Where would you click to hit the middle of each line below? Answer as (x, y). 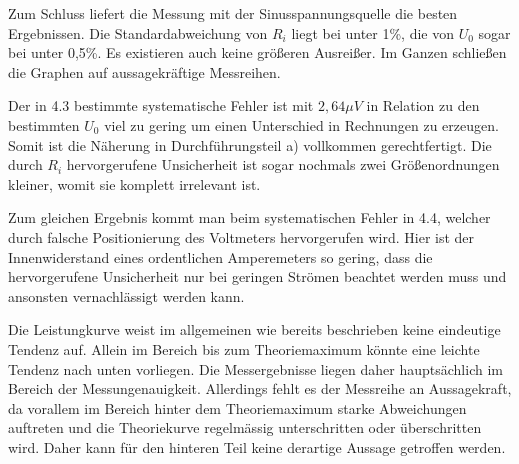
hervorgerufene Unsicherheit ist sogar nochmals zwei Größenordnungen (283, 164)
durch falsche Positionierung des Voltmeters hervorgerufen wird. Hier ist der (241, 236)
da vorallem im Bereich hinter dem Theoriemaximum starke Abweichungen (237, 407)
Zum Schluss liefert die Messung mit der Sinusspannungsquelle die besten (233, 13)
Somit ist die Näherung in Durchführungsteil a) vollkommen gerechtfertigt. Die (250, 144)
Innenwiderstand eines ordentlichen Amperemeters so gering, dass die (220, 256)
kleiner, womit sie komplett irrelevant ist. (134, 183)
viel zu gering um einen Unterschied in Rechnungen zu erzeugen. (301, 124)
